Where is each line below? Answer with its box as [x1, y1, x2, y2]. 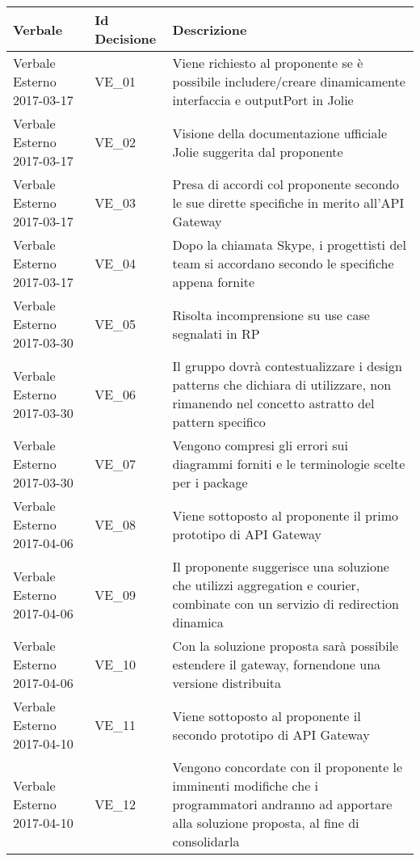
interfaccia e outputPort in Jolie [172, 91, 354, 109]
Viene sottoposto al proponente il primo [172, 505, 398, 525]
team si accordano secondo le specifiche [172, 254, 394, 272]
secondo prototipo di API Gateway [172, 724, 370, 744]
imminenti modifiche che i [172, 776, 319, 795]
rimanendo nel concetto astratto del [172, 394, 375, 412]
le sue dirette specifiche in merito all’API [172, 193, 405, 212]
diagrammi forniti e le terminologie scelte [172, 454, 405, 473]
